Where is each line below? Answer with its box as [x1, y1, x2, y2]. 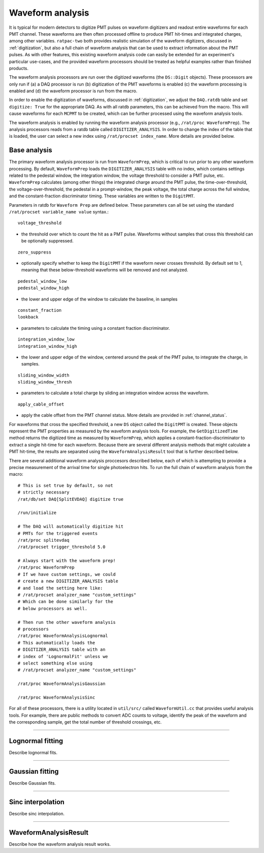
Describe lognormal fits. [9, 749, 58, 755]
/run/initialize [18, 510, 57, 515]
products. [9, 65, 29, 71]
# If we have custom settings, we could [18, 572, 116, 577]
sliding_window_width [18, 372, 69, 378]
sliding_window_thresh [18, 379, 72, 385]
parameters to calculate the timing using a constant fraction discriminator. [21, 325, 171, 331]
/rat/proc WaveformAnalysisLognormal [18, 633, 109, 639]
